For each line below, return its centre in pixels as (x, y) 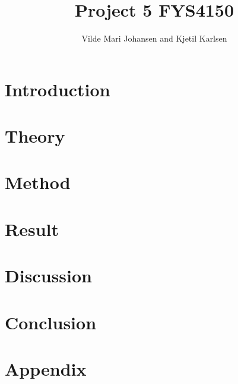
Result (32, 229)
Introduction (58, 89)
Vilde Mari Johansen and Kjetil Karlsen (154, 38)
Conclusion (51, 322)
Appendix (46, 368)
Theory (35, 136)
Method (38, 182)
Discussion (48, 276)
